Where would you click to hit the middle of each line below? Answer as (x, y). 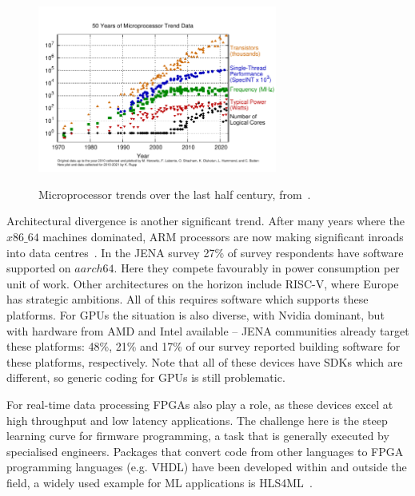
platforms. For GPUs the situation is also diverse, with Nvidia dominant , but (196, 315)
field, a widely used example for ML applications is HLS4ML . (160, 482)
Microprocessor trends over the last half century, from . (175, 194)
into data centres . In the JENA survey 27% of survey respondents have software (205, 252)
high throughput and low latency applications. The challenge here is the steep (197, 420)
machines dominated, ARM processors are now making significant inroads (223, 237)
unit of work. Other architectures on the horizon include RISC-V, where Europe (203, 283)
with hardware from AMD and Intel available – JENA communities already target (208, 330)
